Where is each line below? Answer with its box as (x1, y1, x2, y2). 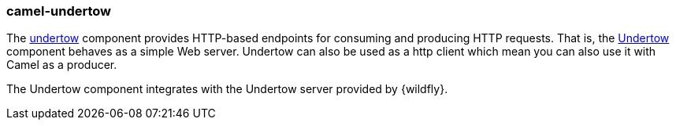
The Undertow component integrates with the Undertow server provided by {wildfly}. (6, 82, 448, 96)
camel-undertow (6, 3, 111, 19)
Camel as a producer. (6, 58, 117, 72)
